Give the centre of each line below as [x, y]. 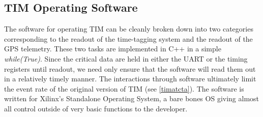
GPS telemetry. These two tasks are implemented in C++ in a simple [113, 49]
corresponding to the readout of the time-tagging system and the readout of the [128, 38]
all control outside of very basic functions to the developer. [96, 108]
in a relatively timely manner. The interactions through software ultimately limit [130, 79]
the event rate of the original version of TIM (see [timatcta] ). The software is [124, 88]
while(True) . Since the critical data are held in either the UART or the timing [126, 58]
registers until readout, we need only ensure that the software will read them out [130, 68]
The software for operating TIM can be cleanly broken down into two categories [129, 29]
